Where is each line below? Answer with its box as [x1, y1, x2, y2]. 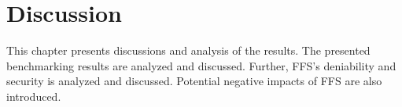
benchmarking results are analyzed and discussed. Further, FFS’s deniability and [6, 57, 396, 73]
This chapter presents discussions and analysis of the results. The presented [6, 42, 371, 59]
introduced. [6, 87, 61, 104]
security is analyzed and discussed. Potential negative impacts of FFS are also [6, 73, 382, 89]
